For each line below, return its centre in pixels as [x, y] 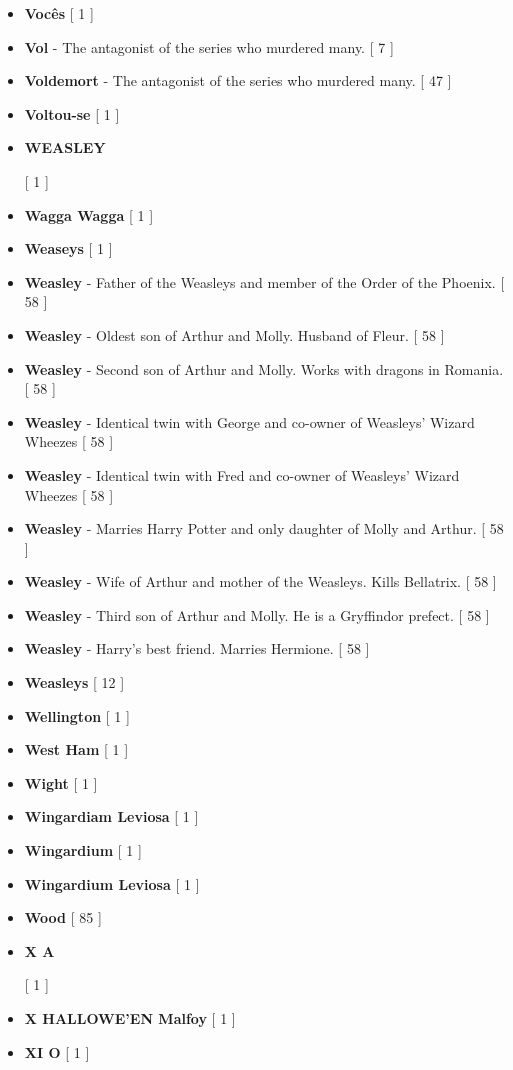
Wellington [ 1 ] [77, 715]
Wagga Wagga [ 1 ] [89, 214]
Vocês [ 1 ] [59, 13]
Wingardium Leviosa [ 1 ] [112, 883]
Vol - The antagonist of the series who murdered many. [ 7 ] [209, 46]
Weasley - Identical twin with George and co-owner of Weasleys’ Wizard [249, 421]
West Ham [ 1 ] [76, 749]
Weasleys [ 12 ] [74, 682]
